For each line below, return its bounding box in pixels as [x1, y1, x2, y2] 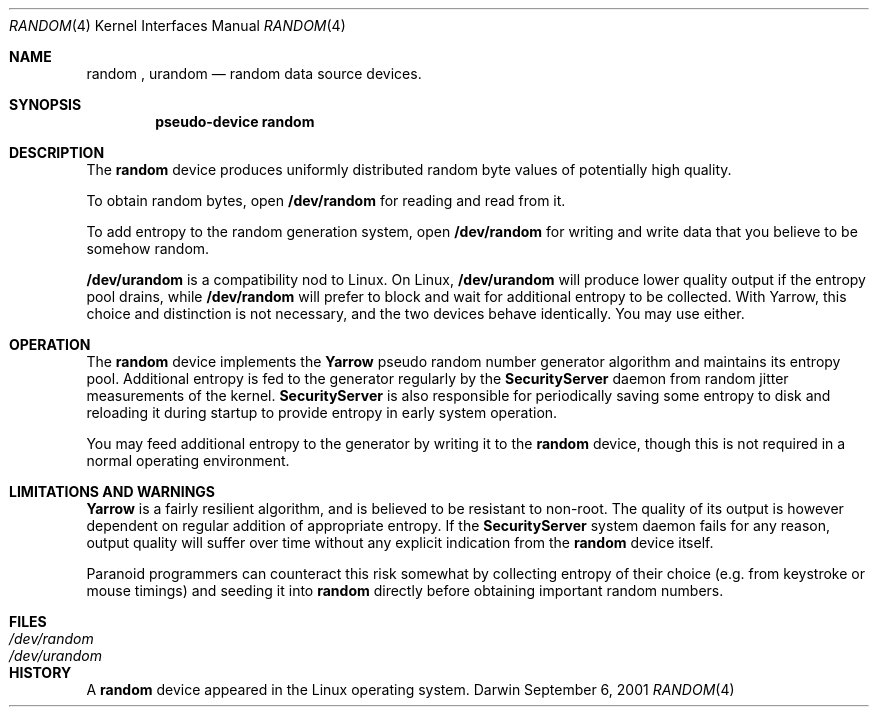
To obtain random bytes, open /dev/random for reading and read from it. [86, 192, 566, 209]
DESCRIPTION [9, 144, 105, 161]
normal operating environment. [86, 452, 290, 469]
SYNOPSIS [9, 96, 82, 113]
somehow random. [86, 240, 210, 257]
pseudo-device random [155, 113, 315, 130]
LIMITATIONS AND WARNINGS [9, 483, 216, 500]
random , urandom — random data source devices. [86, 65, 422, 82]
